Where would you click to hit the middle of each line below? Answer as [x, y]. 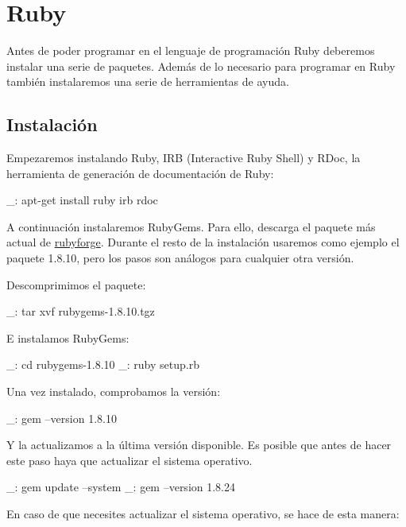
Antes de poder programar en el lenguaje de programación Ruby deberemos [191, 50]
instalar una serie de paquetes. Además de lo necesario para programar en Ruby [201, 66]
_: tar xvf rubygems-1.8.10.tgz [81, 311]
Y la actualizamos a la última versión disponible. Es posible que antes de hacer [199, 445]
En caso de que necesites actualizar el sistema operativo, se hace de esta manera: [203, 514]
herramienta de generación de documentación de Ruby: [140, 173]
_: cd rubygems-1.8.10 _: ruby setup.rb [103, 364]
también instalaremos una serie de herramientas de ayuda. [148, 81]
